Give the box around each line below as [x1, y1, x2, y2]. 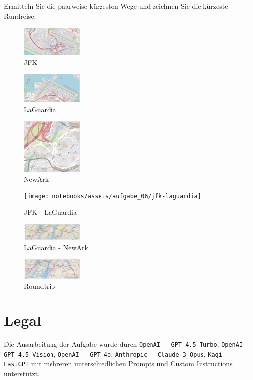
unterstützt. [4, 368, 40, 378]
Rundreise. [4, 10, 36, 21]
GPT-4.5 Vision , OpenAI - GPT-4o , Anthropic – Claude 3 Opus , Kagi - [4, 348, 230, 359]
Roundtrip [24, 281, 55, 291]
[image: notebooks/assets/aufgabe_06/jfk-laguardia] [24, 192, 201, 200]
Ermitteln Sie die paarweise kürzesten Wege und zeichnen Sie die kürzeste [4, 1, 228, 11]
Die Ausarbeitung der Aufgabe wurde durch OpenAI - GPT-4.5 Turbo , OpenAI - [4, 338, 250, 349]
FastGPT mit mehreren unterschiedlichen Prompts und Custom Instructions [4, 358, 233, 369]
